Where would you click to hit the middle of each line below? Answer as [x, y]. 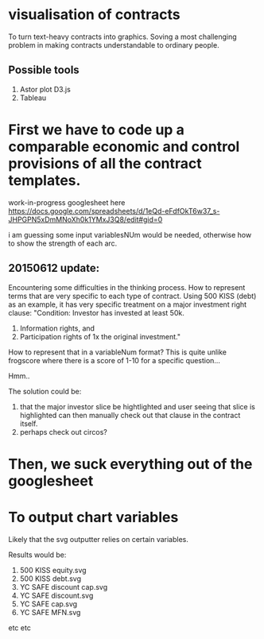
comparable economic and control [124, 147]
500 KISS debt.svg [50, 579]
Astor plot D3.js [45, 89]
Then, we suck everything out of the [130, 464]
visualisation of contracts [94, 15]
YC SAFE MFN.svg [50, 612]
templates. [45, 180]
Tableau [33, 98]
